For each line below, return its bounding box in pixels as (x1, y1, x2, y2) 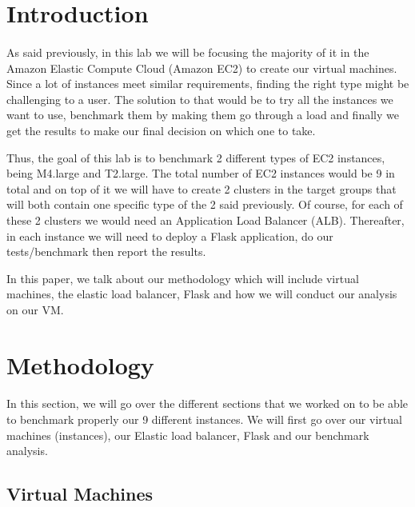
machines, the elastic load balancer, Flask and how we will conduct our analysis (6, 285, 397, 302)
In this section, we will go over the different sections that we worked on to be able (6, 395, 409, 412)
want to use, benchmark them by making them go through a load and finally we (6, 106, 399, 123)
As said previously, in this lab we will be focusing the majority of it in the (6, 43, 369, 60)
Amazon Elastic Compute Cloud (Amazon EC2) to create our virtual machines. (6, 59, 397, 76)
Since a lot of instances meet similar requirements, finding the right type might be (6, 75, 409, 92)
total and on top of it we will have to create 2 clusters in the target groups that (6, 180, 397, 197)
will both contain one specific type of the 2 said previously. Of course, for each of (6, 196, 403, 213)
